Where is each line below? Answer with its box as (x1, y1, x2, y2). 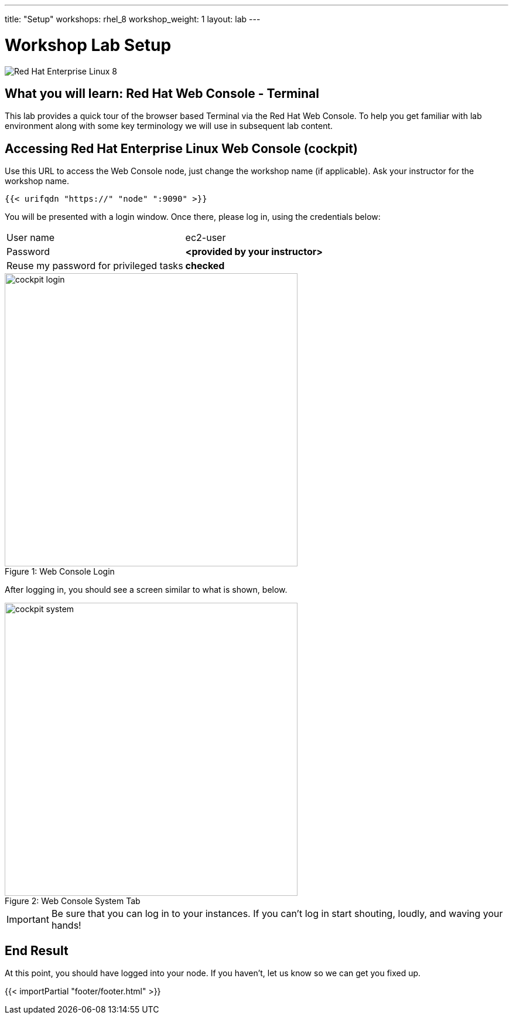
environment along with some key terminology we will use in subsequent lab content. (5, 121, 333, 131)
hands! (51, 919, 81, 932)
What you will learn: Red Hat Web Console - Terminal (5, 86, 319, 101)
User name (6, 232, 54, 244)
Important (6, 913, 49, 926)
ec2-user (185, 232, 226, 244)
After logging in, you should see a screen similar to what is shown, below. (5, 585, 288, 595)
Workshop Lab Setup (5, 35, 172, 55)
